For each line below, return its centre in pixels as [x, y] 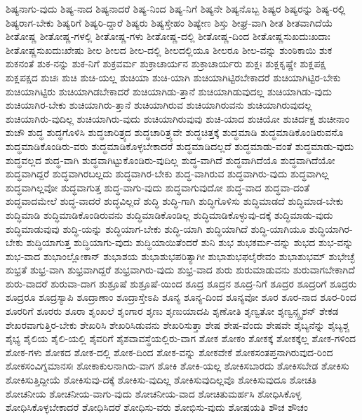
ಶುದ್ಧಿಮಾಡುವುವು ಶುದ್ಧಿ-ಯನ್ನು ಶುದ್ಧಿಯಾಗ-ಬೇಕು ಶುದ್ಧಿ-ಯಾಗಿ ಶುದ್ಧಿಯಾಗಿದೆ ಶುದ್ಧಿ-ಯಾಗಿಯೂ [156, 228]
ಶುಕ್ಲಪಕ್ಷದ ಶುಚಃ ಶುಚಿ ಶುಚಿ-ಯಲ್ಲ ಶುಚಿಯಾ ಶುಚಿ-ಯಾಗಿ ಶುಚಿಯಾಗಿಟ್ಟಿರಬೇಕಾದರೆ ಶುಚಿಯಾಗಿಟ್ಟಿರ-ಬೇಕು [173, 77]
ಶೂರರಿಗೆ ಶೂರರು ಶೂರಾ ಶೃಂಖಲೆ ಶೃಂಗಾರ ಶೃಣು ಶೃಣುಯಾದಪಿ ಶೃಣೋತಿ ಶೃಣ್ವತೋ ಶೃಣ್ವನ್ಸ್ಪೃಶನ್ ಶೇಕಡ [172, 311]
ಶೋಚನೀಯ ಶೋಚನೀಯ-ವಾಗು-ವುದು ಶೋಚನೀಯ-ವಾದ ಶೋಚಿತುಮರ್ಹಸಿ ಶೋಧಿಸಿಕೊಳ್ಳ [154, 393]
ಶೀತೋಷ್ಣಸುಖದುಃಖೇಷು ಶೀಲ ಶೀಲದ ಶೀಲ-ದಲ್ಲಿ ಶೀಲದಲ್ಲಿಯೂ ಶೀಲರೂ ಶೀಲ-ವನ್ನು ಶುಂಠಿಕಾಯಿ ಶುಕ [169, 49]
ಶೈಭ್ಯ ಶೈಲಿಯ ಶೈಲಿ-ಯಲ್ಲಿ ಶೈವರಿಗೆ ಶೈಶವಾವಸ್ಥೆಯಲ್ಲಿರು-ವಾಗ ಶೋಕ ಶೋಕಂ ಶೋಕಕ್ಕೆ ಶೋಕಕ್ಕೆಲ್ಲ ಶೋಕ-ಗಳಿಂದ [181, 338]
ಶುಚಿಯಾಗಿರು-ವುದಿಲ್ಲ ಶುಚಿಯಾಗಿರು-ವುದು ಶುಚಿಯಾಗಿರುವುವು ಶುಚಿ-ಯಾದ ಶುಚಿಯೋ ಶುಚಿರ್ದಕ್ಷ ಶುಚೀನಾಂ [177, 118]
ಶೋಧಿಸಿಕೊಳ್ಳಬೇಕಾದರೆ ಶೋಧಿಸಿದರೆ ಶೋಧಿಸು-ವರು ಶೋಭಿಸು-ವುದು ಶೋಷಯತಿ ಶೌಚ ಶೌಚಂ [157, 407]
